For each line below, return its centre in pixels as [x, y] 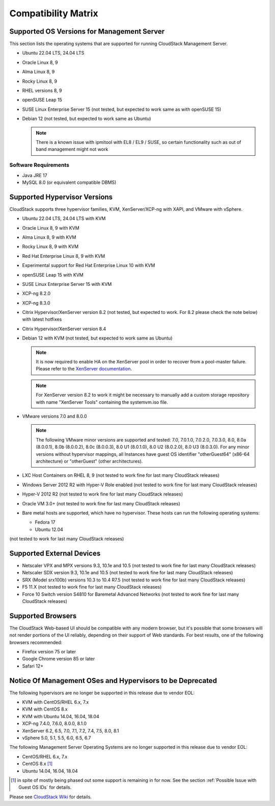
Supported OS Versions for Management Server [87, 31]
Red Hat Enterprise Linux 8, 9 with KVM [64, 256]
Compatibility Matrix [54, 13]
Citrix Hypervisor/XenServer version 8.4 [64, 329]
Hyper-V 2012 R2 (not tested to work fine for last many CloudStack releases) [103, 494]
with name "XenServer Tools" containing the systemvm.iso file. [102, 402]
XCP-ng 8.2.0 [36, 294]
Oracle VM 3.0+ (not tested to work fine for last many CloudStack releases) [101, 503]
